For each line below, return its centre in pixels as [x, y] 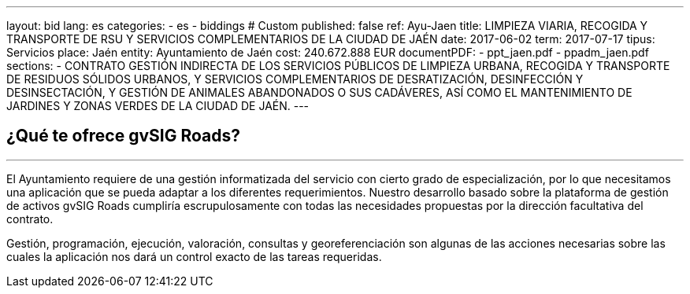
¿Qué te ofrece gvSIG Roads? [124, 136]
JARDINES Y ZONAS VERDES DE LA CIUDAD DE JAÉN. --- [158, 106]
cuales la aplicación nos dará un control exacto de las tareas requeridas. [194, 256]
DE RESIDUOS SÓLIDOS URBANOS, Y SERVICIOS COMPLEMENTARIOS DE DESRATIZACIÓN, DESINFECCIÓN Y [295, 79]
